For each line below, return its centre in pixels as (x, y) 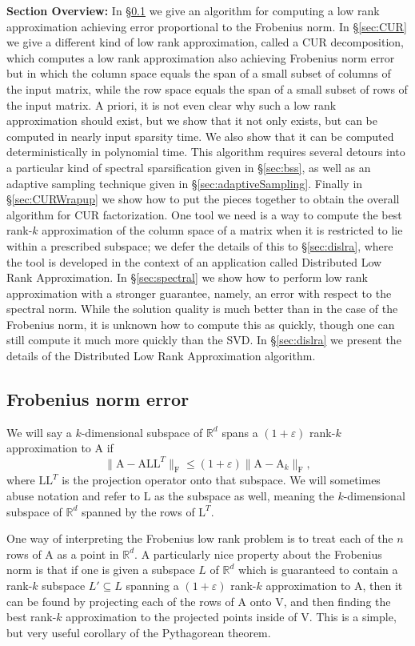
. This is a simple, (353, 617)
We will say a (39, 432)
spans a (240, 432)
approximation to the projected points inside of (182, 617)
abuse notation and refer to (74, 495)
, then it (383, 585)
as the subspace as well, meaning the (244, 495)
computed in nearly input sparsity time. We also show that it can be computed (200, 136)
